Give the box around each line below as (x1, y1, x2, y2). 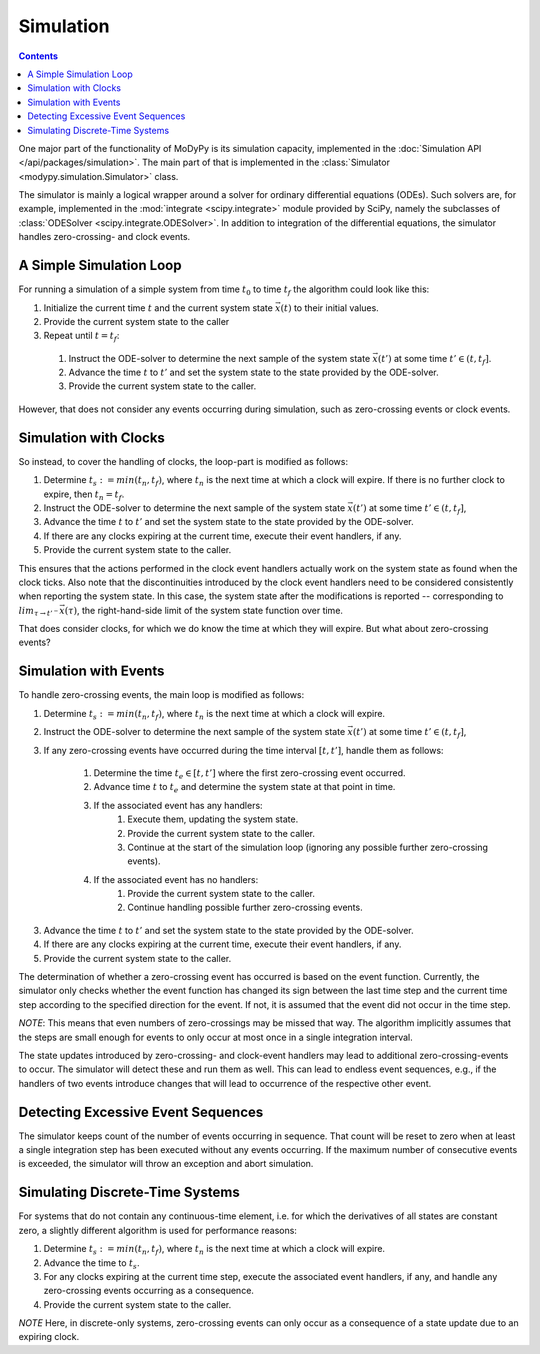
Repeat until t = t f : (43, 330, 120, 344)
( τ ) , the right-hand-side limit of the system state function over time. (64, 604, 344, 616)
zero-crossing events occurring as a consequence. (43, 1285, 255, 1297)
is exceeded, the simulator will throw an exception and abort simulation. (18, 1158, 314, 1170)
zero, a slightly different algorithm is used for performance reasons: (18, 1224, 297, 1236)
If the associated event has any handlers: (93, 799, 264, 811)
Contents (18, 50, 59, 62)
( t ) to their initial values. (280, 301, 379, 314)
